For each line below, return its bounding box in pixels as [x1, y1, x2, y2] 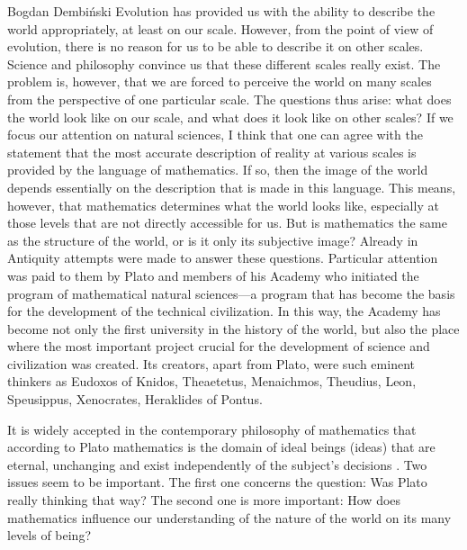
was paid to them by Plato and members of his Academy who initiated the [7, 266, 419, 284]
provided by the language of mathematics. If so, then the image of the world [7, 160, 428, 179]
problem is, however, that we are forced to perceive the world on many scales [7, 72, 432, 91]
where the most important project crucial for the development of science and [7, 337, 430, 356]
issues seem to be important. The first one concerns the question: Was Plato [7, 473, 427, 491]
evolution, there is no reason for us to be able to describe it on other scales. [7, 37, 424, 56]
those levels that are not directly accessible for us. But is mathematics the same [7, 213, 447, 232]
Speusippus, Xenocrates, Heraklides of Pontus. [7, 390, 263, 409]
